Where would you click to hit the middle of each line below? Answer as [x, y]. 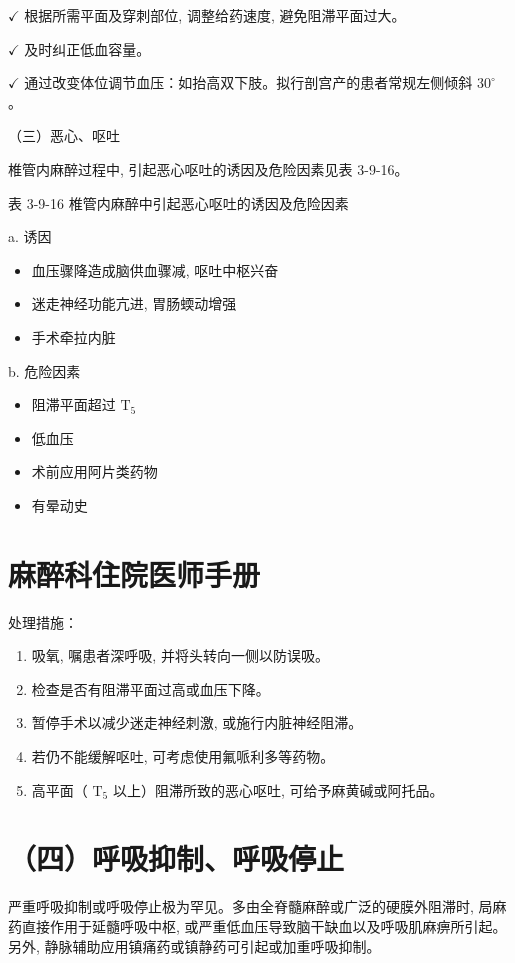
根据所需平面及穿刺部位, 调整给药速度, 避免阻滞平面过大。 [215, 15]
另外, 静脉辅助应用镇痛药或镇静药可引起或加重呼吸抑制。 [194, 945]
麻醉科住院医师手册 [134, 573]
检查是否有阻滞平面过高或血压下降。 [150, 688]
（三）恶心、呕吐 [64, 135]
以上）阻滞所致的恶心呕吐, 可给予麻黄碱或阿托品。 [278, 789]
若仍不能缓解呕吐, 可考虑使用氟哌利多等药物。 [183, 756]
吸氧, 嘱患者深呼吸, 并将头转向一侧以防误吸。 [180, 655]
